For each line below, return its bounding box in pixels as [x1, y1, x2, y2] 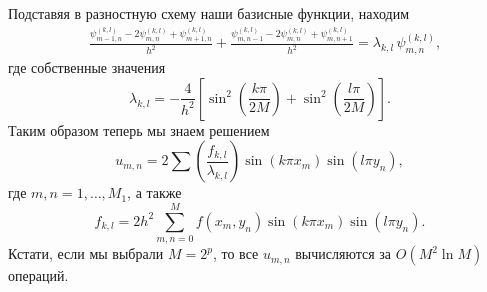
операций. [8, 265, 69, 286]
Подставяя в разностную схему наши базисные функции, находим [8, 3, 410, 23]
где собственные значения [8, 57, 166, 78]
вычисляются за [295, 243, 392, 264]
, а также [127, 182, 182, 203]
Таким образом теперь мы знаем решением [8, 119, 270, 140]
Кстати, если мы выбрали [8, 243, 164, 264]
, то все [212, 243, 259, 264]
